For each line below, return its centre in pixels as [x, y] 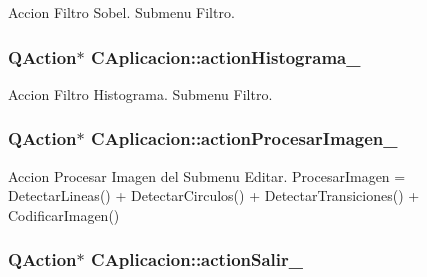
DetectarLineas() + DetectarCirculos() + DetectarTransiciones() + [214, 195]
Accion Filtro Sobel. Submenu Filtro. [121, 12]
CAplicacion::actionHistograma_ [226, 56]
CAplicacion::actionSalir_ [197, 259]
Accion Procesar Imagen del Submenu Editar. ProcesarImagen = [207, 175]
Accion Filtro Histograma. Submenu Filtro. [140, 93]
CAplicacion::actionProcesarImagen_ [244, 138]
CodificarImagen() [64, 214]
